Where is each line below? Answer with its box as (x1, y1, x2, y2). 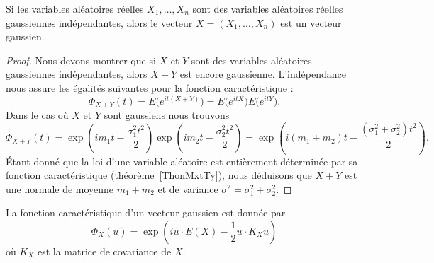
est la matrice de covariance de (37, 244, 172, 258)
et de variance (157, 181, 218, 196)
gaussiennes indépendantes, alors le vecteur (6, 15, 193, 30)
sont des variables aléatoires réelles (192, 1, 343, 16)
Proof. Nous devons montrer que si (6, 52, 156, 67)
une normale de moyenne (6, 181, 114, 196)
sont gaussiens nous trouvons (104, 107, 230, 122)
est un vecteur (280, 15, 342, 30)
